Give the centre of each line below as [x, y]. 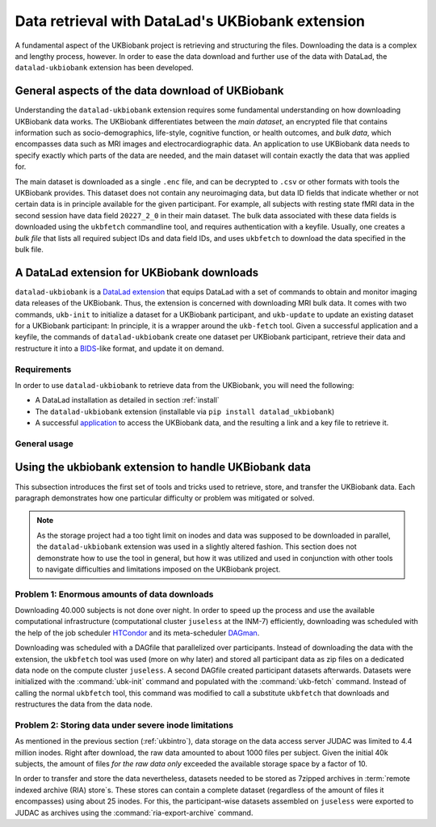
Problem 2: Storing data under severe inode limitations [124, 725]
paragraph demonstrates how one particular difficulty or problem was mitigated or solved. [165, 498]
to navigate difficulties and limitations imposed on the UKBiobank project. [159, 569]
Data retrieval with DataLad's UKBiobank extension [190, 21]
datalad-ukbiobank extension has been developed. [104, 68]
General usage [44, 443]
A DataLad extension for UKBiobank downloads [137, 272]
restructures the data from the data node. [84, 704]
